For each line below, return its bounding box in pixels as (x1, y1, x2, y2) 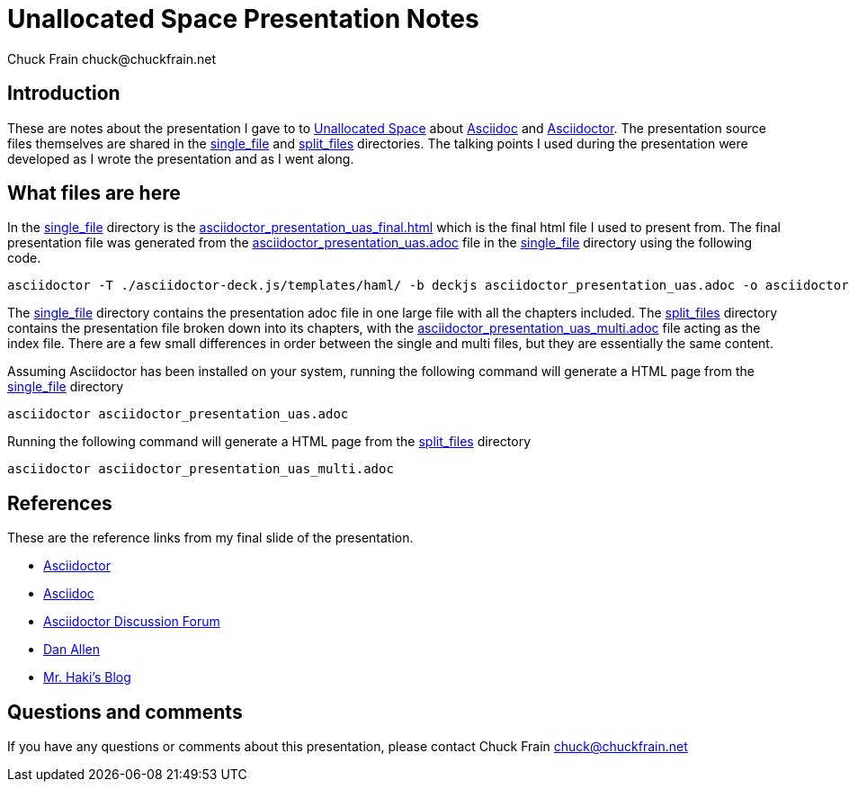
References (7, 491, 112, 515)
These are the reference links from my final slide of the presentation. (7, 530, 414, 546)
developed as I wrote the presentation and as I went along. (7, 150, 354, 166)
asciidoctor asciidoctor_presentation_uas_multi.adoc (7, 462, 394, 477)
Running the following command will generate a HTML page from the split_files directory (7, 434, 531, 450)
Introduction (7, 82, 121, 105)
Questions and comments (7, 700, 243, 723)
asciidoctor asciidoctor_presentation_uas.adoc (7, 407, 349, 422)
